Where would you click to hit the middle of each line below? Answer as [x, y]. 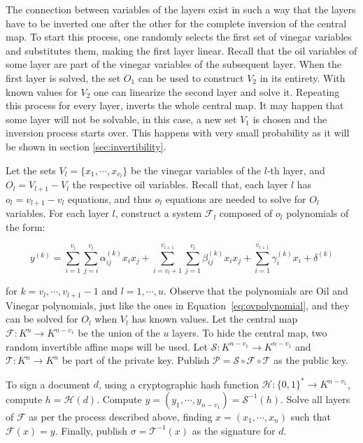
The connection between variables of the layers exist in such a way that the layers [181, 9]
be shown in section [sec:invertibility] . [86, 146]
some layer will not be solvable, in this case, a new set [121, 119]
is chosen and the [290, 119]
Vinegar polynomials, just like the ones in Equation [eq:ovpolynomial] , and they [178, 305]
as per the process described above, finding [121, 416]
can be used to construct [191, 77]
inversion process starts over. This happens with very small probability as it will [178, 133]
